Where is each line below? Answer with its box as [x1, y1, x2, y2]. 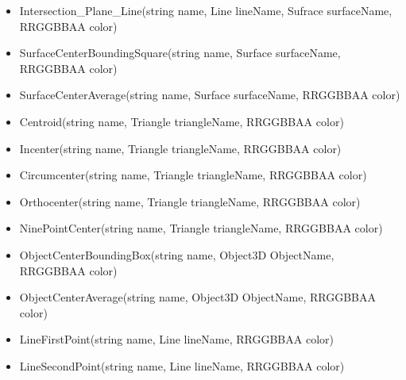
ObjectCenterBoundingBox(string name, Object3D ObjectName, [19, 246, 334, 263]
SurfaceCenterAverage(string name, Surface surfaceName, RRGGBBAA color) [19, 86, 400, 103]
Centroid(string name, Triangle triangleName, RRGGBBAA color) [19, 113, 344, 129]
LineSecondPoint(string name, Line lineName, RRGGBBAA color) [19, 357, 345, 374]
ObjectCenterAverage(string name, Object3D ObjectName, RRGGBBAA [19, 289, 376, 305]
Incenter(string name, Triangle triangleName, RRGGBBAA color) [19, 140, 342, 156]
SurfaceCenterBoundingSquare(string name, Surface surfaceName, [19, 44, 341, 61]
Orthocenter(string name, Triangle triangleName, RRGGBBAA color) [19, 193, 361, 209]
